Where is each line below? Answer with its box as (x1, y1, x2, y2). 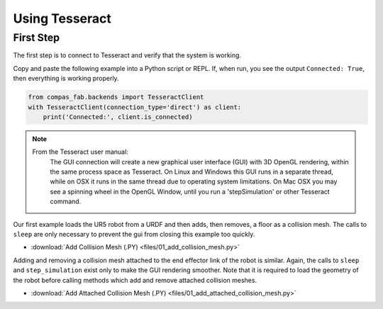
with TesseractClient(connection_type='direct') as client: (28, 103, 242, 111)
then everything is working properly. (13, 74, 120, 83)
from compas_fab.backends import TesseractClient (28, 93, 204, 101)
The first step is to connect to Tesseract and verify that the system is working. (13, 51, 241, 60)
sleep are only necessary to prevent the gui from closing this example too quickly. (13, 230, 255, 239)
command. (50, 197, 82, 206)
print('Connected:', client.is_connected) (43, 113, 193, 120)
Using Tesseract (13, 11, 111, 26)
